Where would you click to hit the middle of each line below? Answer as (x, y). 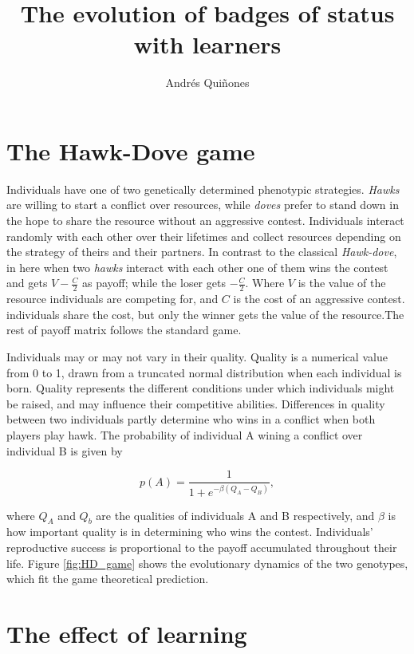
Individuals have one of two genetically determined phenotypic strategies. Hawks (203, 189)
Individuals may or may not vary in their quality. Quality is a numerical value (197, 357)
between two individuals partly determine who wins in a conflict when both (191, 419)
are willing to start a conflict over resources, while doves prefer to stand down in (203, 205)
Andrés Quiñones (207, 83)
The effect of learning (127, 633)
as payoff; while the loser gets (154, 283)
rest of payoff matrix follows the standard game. (124, 330)
